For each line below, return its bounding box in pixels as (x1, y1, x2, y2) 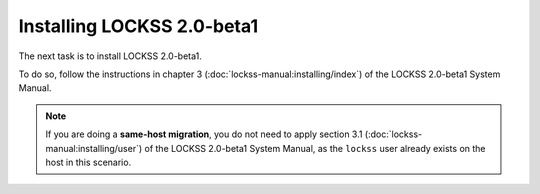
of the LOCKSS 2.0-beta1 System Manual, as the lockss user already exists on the (144, 142, 486, 154)
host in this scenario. (45, 156, 132, 168)
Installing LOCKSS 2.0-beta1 (18, 15, 259, 37)
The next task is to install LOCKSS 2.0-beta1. (18, 50, 202, 62)
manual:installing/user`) (45, 142, 143, 154)
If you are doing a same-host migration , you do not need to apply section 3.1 (45, 128, 363, 140)
